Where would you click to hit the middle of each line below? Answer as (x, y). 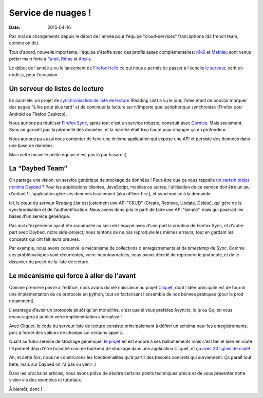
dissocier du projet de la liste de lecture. (49, 262)
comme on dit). (24, 43)
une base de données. (31, 146)
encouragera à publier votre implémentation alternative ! (66, 317)
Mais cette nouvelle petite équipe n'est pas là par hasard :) (68, 154)
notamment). (22, 301)
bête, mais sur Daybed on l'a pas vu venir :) (53, 364)
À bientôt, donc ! (26, 389)
